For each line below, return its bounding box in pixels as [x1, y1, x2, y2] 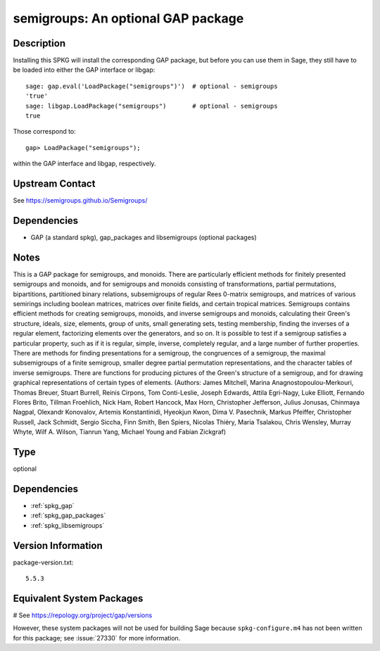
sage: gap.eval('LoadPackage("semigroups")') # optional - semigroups [25, 82, 278, 90]
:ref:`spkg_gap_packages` [30, 511, 106, 520]
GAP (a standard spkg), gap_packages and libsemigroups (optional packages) [30, 233, 257, 241]
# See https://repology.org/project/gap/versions [13, 611, 153, 619]
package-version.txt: [13, 558, 74, 567]
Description [13, 37, 66, 49]
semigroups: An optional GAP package [13, 11, 244, 26]
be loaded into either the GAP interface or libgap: [13, 65, 156, 74]
